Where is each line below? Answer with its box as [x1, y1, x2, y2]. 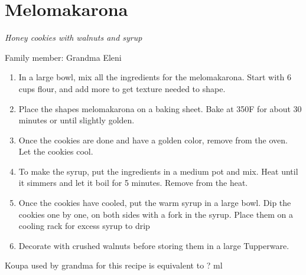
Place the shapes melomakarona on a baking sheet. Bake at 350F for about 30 [18, 102, 302, 114]
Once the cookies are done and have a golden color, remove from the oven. [18, 133, 288, 146]
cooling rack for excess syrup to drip [18, 220, 150, 232]
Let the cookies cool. [18, 145, 93, 158]
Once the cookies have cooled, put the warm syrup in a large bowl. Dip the [18, 197, 291, 209]
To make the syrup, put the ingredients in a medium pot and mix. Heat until [18, 165, 298, 177]
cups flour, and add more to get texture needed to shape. [18, 82, 226, 94]
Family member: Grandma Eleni [5, 51, 122, 63]
